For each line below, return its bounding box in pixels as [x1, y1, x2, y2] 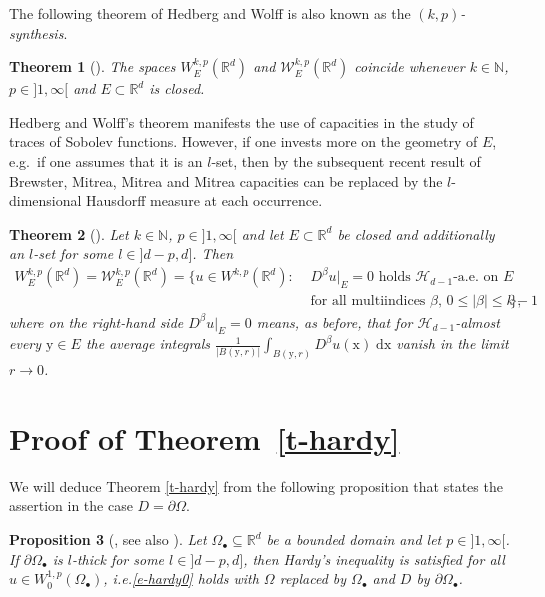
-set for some [33, 243, 114, 264]
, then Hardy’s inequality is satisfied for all [243, 548, 505, 569]
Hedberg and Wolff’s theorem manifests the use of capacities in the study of [9, 111, 474, 132]
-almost [455, 311, 500, 332]
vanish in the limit [396, 333, 509, 354]
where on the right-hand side [9, 311, 184, 332]
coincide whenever [354, 56, 465, 77]
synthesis [9, 22, 64, 43]
